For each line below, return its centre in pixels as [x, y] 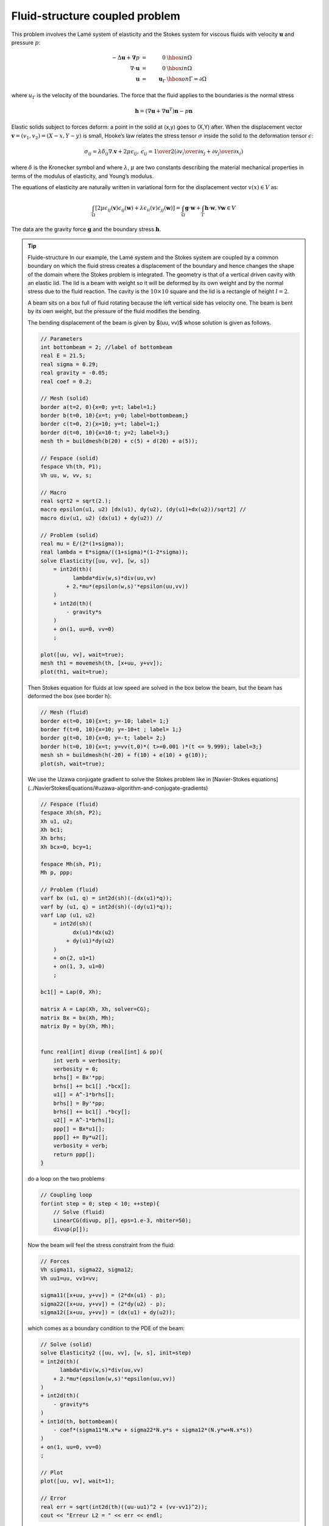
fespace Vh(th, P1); [71, 467]
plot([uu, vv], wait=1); [78, 1481]
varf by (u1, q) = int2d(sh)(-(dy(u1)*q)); [107, 907]
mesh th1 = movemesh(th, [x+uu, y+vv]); [101, 663]
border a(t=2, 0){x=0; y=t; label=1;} [98, 407]
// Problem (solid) [69, 535]
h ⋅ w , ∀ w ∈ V [220, 208]
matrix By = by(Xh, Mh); [78, 1026]
